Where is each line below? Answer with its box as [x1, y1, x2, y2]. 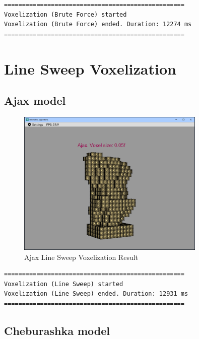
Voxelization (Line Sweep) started [4, 280, 123, 288]
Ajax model [4, 93, 66, 108]
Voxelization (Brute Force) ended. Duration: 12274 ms [4, 21, 192, 28]
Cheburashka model [4, 322, 110, 338]
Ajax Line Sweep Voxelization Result [24, 251, 139, 262]
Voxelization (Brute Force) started [4, 11, 127, 18]
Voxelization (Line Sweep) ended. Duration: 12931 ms [4, 290, 188, 298]
